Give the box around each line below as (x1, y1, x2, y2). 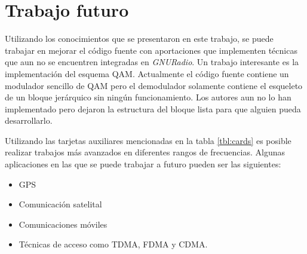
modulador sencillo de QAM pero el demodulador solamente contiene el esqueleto (5, 79, 303, 91)
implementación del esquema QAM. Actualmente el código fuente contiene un (5, 67, 289, 79)
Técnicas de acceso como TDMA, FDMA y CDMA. (19, 238, 208, 250)
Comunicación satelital (19, 198, 102, 210)
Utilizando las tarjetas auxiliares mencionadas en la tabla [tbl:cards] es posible (5, 134, 291, 146)
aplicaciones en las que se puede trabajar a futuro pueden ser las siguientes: (5, 158, 281, 170)
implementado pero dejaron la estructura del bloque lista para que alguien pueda (5, 102, 301, 115)
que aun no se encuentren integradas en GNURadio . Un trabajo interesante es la (5, 56, 299, 68)
